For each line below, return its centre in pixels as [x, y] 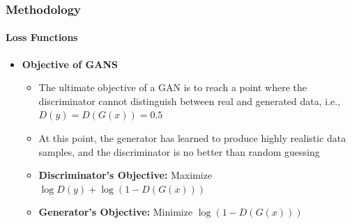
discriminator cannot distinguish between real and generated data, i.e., [190, 101]
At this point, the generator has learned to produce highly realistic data [192, 138]
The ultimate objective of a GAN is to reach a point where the [173, 87]
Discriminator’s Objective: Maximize [125, 175]
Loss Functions [42, 37]
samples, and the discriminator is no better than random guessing [179, 151]
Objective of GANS [70, 64]
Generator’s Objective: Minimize [116, 212]
